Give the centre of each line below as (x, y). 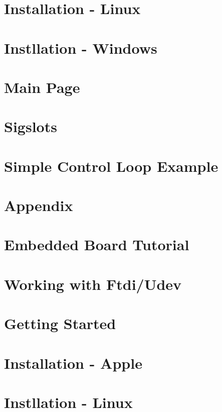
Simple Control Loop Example (111, 166)
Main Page (42, 87)
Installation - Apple (73, 363)
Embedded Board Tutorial (97, 244)
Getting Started (60, 323)
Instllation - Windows (81, 47)
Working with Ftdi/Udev (93, 284)
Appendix (39, 205)
